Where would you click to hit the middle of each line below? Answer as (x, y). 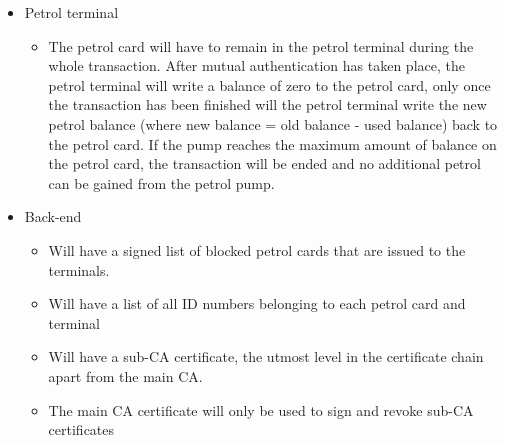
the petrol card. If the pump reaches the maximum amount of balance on (272, 143)
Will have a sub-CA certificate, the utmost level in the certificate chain (266, 356)
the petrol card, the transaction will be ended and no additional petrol (264, 163)
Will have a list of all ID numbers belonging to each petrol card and (257, 303)
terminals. (79, 269)
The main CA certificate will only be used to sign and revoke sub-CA (261, 409)
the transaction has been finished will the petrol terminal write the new (267, 104)
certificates (81, 429)
